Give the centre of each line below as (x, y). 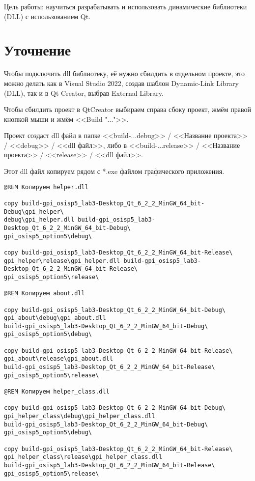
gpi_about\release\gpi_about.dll (58, 359)
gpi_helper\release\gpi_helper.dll (62, 261)
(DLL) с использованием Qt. (47, 16)
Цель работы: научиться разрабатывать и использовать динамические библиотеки (126, 6)
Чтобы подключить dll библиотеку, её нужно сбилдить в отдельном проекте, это (125, 73)
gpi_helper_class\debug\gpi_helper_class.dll (80, 416)
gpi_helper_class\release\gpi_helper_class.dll (83, 457)
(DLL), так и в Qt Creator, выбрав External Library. (84, 93)
